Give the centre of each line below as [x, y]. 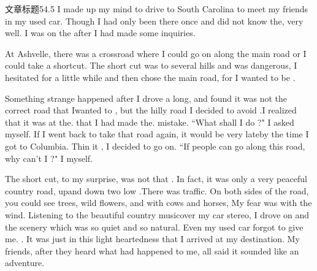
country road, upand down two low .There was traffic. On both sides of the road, [157, 190]
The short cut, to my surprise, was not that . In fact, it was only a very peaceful [156, 179]
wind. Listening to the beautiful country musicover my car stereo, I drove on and [157, 214]
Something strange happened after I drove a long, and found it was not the [146, 98]
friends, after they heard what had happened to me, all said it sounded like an [152, 250]
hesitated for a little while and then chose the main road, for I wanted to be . [150, 77]
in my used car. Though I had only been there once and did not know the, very [154, 21]
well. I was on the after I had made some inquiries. [100, 33]
